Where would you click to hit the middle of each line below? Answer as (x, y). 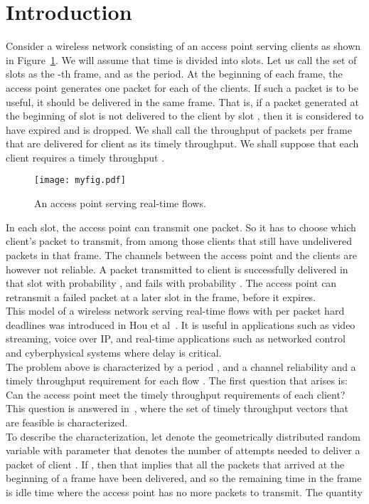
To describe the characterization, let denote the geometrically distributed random (183, 436)
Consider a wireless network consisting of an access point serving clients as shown (183, 46)
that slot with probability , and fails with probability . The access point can (171, 283)
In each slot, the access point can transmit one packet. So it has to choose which (181, 227)
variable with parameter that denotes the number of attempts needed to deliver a (183, 450)
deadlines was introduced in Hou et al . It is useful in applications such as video (181, 324)
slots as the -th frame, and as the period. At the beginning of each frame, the (174, 74)
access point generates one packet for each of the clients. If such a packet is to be (182, 87)
